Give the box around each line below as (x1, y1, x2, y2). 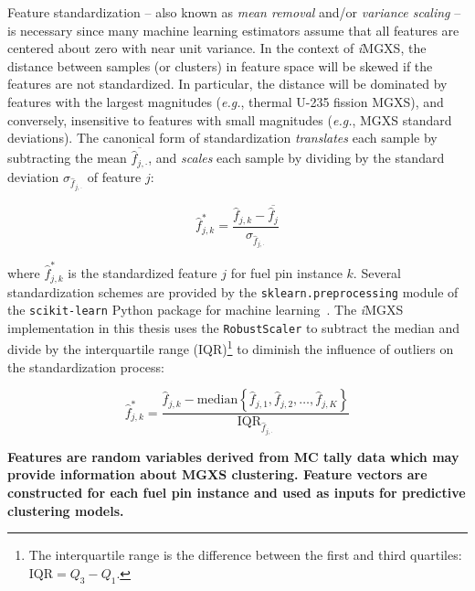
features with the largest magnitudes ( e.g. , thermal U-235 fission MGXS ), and (7, 91, 444, 111)
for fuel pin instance (230, 263, 343, 283)
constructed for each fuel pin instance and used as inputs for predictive (7, 482, 466, 501)
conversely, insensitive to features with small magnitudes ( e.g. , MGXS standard (7, 110, 452, 129)
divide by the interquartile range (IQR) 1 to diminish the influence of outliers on (7, 337, 454, 359)
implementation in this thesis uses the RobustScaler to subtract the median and (7, 317, 460, 337)
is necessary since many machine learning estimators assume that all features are (7, 20, 459, 39)
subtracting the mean (7, 148, 127, 167)
